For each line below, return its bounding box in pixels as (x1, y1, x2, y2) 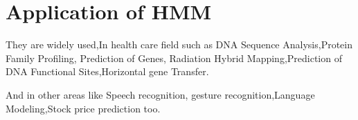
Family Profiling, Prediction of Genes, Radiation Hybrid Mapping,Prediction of (6, 50, 342, 65)
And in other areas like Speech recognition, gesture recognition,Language (6, 87, 315, 101)
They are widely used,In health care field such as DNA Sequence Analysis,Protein (6, 37, 352, 52)
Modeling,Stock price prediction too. (6, 101, 161, 115)
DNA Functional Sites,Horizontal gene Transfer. (6, 64, 209, 79)
